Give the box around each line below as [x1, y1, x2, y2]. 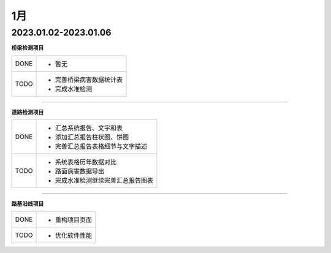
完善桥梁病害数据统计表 [55, 75, 123, 84]
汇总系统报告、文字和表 [55, 124, 123, 132]
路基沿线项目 [11, 200, 44, 208]
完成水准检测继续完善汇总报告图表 [55, 176, 154, 185]
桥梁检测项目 [11, 44, 44, 51]
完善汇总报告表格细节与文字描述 [55, 142, 148, 151]
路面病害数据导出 [55, 167, 105, 176]
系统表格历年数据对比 [55, 158, 117, 167]
